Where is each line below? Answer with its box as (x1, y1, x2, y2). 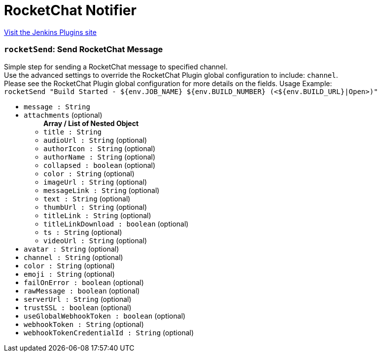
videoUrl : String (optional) (43, 236, 147, 245)
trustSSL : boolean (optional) (24, 303, 132, 312)
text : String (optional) (43, 194, 131, 203)
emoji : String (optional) (24, 269, 115, 278)
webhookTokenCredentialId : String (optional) (24, 328, 194, 337)
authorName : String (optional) (43, 152, 156, 161)
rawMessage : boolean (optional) (24, 286, 140, 295)
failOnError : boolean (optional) (24, 278, 144, 287)
